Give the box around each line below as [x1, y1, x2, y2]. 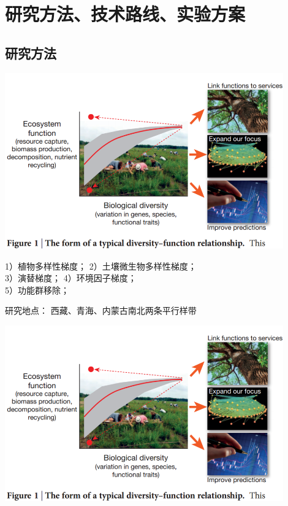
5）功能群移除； [5, 283, 69, 296]
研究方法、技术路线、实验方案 [5, 1, 246, 26]
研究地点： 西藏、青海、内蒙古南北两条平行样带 [5, 304, 197, 317]
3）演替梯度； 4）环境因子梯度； [5, 271, 137, 284]
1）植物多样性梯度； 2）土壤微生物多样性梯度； [5, 259, 197, 272]
